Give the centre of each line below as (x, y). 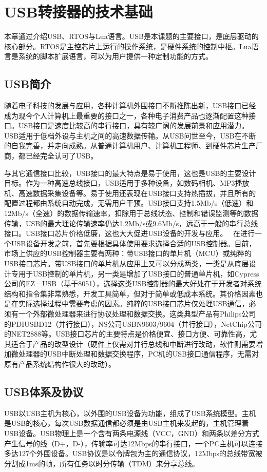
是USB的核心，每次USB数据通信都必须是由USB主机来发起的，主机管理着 (127, 423)
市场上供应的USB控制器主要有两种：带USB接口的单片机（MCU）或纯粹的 (128, 253)
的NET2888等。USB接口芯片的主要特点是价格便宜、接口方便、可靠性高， (127, 334)
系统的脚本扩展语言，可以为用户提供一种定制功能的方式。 (115, 56)
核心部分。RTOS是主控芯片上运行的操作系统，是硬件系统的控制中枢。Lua (128, 46)
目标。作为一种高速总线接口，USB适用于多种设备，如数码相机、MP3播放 (127, 183)
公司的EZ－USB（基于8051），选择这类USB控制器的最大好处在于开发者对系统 (133, 283)
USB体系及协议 (44, 391)
